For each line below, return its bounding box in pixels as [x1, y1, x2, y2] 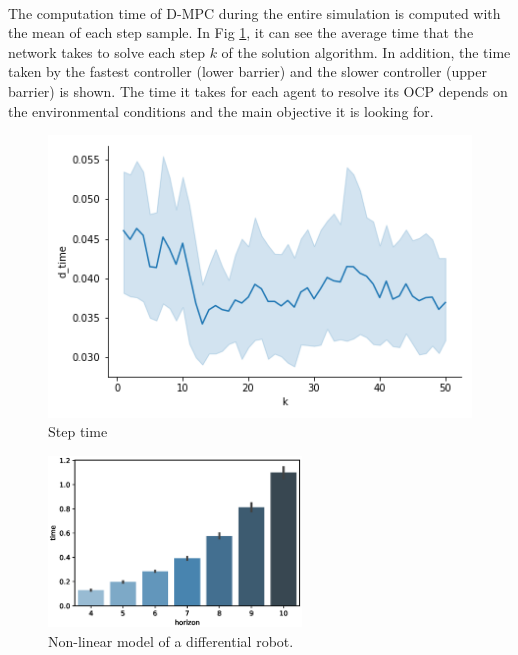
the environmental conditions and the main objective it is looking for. [8, 100, 434, 121]
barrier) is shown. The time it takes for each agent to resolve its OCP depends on [8, 80, 508, 101]
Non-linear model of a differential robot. [48, 631, 294, 651]
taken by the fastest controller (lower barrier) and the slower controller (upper [8, 61, 487, 82]
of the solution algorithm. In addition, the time [221, 41, 511, 62]
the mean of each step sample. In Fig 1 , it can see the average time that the [8, 22, 474, 43]
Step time [48, 421, 108, 442]
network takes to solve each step [8, 41, 205, 62]
